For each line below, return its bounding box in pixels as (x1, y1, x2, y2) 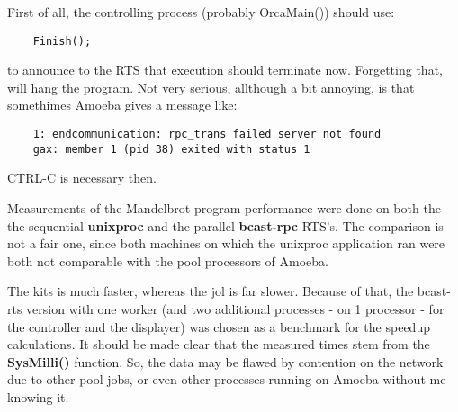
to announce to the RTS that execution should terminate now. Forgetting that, (7, 60, 443, 79)
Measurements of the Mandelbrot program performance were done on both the (7, 198, 441, 217)
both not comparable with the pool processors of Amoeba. (7, 251, 328, 270)
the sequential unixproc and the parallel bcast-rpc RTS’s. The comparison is (7, 216, 444, 235)
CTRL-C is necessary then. (7, 168, 157, 187)
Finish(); (32, 34, 92, 48)
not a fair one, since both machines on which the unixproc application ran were (7, 234, 445, 253)
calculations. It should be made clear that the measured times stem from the (7, 335, 430, 354)
